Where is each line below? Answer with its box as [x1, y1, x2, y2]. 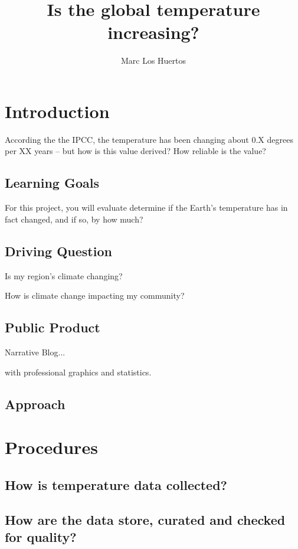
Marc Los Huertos [120, 54, 186, 67]
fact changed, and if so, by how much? [5, 213, 143, 225]
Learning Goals [5, 174, 99, 192]
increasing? [107, 20, 199, 44]
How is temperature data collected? [5, 475, 227, 494]
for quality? [5, 527, 77, 545]
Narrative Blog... [5, 346, 66, 358]
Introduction [5, 99, 110, 123]
